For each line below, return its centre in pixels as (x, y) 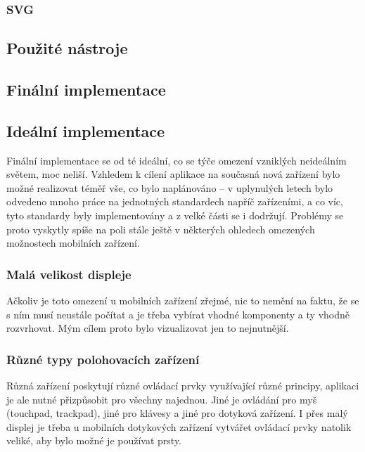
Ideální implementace (86, 130)
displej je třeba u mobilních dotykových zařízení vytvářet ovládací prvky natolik (179, 426)
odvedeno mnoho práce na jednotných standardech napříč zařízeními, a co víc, (175, 201)
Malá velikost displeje (69, 274)
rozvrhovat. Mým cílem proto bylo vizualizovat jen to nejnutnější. (148, 328)
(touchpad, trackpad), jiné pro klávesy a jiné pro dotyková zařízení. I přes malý (177, 413)
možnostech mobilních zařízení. (73, 243)
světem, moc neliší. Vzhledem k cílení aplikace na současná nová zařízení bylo (173, 174)
